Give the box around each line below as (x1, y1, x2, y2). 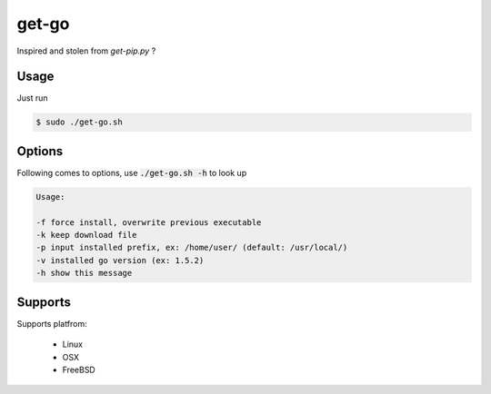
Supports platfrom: (16, 318, 88, 329)
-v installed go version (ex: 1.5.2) (35, 255, 205, 265)
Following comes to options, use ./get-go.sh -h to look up (16, 167, 247, 178)
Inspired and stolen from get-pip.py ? (16, 45, 156, 56)
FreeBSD (62, 364, 95, 375)
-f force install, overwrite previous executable (35, 217, 262, 227)
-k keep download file (35, 230, 137, 241)
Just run (16, 93, 48, 103)
